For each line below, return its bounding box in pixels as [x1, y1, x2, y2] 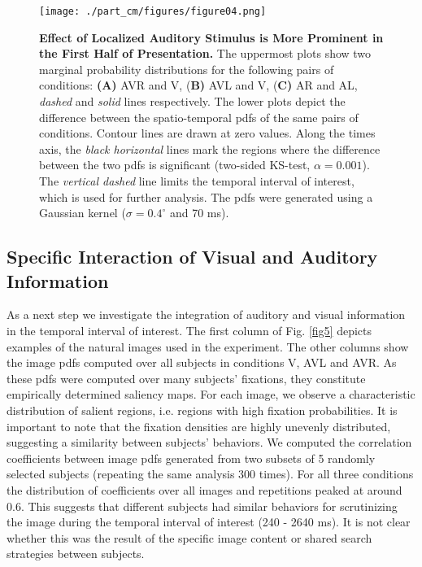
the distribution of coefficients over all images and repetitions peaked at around [7, 481, 402, 498]
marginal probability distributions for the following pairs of [39, 60, 334, 77]
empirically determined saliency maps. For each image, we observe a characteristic [7, 386, 415, 403]
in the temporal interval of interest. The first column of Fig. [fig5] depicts [7, 321, 372, 338]
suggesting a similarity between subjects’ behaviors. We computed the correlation [7, 434, 412, 451]
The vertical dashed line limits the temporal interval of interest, [39, 172, 355, 189]
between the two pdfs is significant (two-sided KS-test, [39, 156, 311, 173]
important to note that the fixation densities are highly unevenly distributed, [7, 417, 391, 434]
